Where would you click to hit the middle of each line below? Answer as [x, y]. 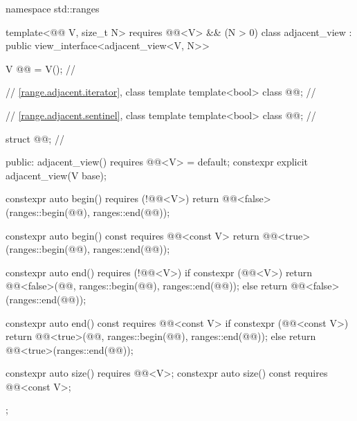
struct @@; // [35, 138]
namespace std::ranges [53, 8]
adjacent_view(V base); [56, 175]
